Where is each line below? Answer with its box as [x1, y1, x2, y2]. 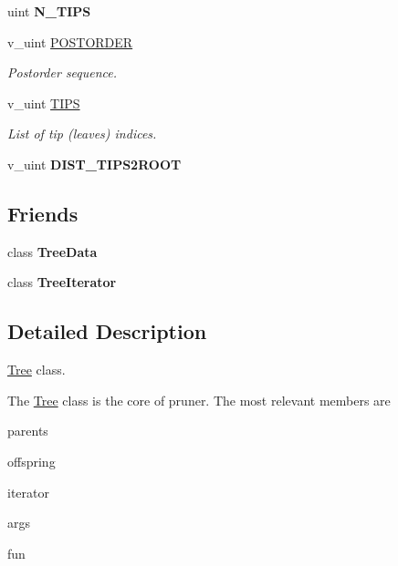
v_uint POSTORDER [7, 32, 133, 51]
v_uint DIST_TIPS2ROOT [7, 154, 182, 173]
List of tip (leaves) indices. [7, 124, 157, 143]
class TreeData [7, 242, 98, 261]
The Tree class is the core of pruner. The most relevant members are [7, 390, 391, 409]
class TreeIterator [7, 273, 117, 292]
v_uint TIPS [7, 93, 80, 112]
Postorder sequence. [7, 63, 118, 82]
